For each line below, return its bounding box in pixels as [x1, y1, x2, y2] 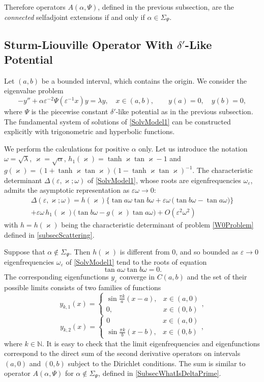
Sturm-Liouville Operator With [4, 36, 173, 52]
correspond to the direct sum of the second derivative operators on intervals [4, 348, 241, 359]
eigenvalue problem [4, 85, 64, 96]
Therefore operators [4, 2, 66, 12]
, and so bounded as [175, 246, 238, 257]
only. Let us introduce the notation [138, 143, 248, 154]
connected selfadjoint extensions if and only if [4, 11, 145, 22]
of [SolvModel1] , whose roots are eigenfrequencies [87, 174, 241, 185]
